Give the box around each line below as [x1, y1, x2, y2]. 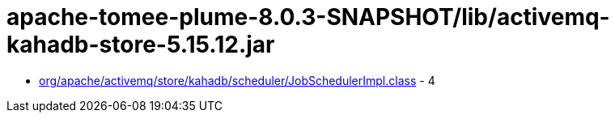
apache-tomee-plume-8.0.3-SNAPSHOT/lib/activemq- [6, 3, 610, 31]
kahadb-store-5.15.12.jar [6, 31, 275, 58]
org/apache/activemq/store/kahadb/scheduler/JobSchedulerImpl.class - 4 [39, 73, 435, 87]
